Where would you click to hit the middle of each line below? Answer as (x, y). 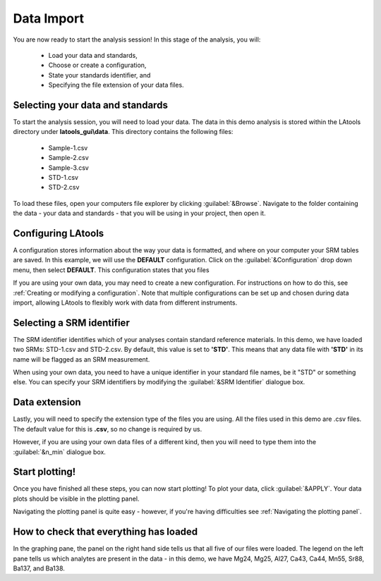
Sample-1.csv (68, 147)
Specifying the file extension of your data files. (116, 85)
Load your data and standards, (93, 55)
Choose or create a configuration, (97, 65)
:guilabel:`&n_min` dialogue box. (59, 452)
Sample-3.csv (69, 167)
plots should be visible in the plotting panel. (76, 499)
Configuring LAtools (59, 233)
